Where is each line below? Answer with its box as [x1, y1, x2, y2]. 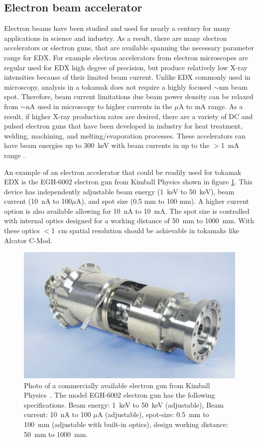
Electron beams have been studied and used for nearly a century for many [4, 23, 231, 33]
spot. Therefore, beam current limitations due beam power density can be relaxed [4, 91, 254, 102]
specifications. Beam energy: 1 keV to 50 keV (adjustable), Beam [24, 399, 224, 410]
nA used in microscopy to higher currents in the [25, 101, 172, 111]
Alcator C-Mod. [4, 235, 52, 245]
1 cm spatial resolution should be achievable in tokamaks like [51, 225, 240, 236]
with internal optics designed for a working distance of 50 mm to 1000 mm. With [4, 215, 255, 226]
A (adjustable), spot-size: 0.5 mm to [97, 409, 209, 420]
